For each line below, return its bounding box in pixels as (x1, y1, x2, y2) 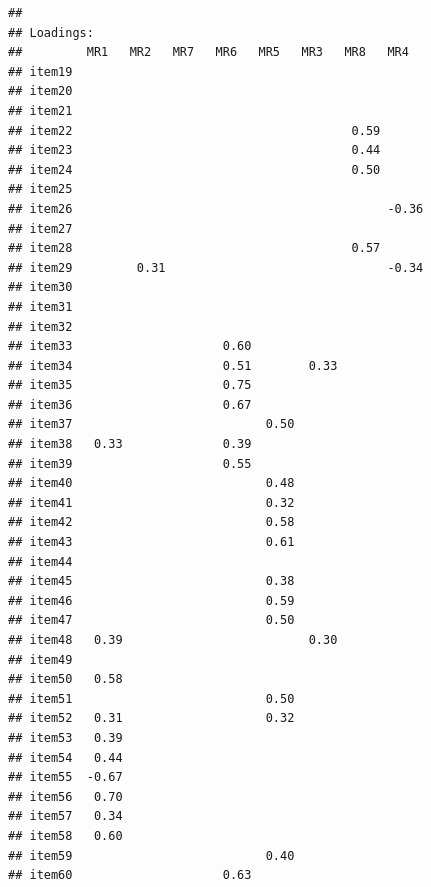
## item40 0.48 (8, 476, 295, 491)
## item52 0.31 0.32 (8, 711, 295, 726)
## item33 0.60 (8, 339, 252, 354)
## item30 (8, 280, 73, 295)
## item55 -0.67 (8, 770, 123, 785)
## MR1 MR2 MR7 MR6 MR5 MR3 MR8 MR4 (8, 45, 409, 60)
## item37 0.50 (8, 417, 295, 432)
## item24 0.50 (8, 162, 381, 177)
